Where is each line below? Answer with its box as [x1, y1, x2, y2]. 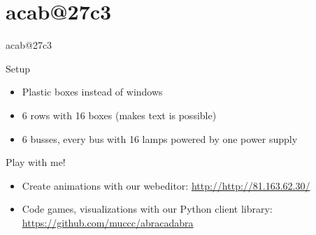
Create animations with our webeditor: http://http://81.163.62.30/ [22, 178, 310, 192]
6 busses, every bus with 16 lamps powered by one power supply [22, 131, 298, 146]
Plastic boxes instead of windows [22, 84, 163, 99]
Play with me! [6, 155, 66, 169]
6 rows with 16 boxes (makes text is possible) [22, 107, 217, 122]
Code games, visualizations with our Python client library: [22, 202, 273, 216]
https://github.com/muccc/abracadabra [22, 215, 194, 229]
